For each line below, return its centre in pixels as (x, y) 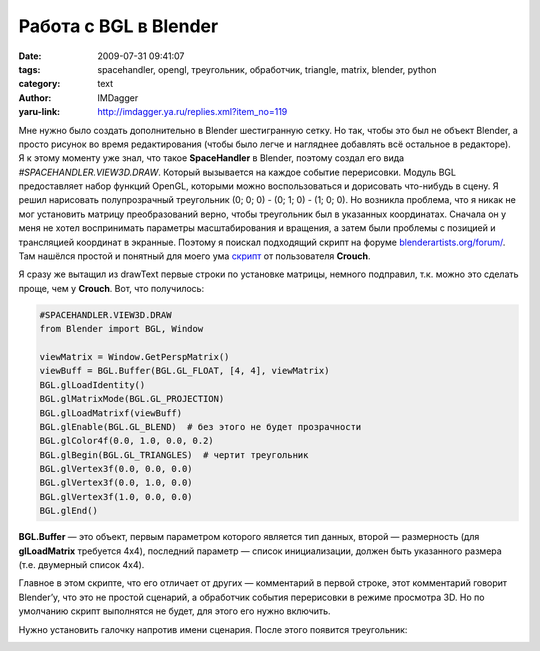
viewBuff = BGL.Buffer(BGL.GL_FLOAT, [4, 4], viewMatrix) (184, 371)
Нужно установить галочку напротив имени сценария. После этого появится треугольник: (213, 629)
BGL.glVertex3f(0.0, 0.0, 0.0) (116, 469)
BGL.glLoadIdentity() (92, 384)
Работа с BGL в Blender (118, 26)
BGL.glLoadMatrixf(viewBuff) (111, 413)
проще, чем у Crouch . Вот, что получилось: (111, 288)
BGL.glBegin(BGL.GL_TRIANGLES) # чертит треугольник (174, 454)
